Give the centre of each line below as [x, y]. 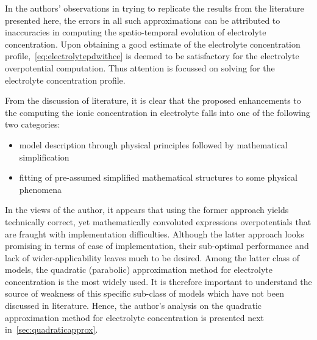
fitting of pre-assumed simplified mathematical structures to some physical [158, 177]
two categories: [33, 124]
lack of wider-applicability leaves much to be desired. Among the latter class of [152, 257]
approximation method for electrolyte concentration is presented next [135, 317]
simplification [44, 157]
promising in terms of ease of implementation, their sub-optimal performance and [157, 246]
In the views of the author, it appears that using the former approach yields [147, 210]
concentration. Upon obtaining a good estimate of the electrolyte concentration [153, 44]
